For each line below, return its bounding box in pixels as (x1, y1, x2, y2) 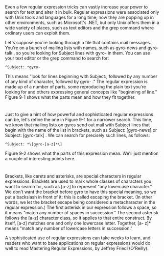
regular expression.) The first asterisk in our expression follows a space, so (5, 204, 157, 210)
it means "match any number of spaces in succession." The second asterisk (5, 209, 159, 215)
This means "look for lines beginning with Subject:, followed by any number (5, 73, 158, 80)
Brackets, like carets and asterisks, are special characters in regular (5, 173, 141, 179)
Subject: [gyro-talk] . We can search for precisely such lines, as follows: (5, 132, 150, 139)
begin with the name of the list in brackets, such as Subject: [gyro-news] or (5, 127, 157, 133)
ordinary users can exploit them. (5, 30, 70, 36)
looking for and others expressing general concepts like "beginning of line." (5, 89, 158, 95)
